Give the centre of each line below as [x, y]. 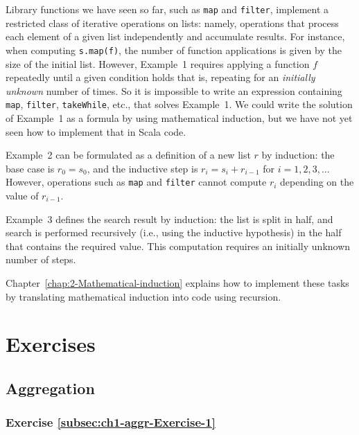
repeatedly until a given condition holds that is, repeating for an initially [160, 77]
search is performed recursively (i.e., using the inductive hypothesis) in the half [174, 232]
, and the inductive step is [142, 168]
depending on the [317, 182]
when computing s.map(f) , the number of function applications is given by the [174, 50]
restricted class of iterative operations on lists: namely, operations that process [172, 23]
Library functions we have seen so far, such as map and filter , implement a [167, 9]
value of [22, 195]
